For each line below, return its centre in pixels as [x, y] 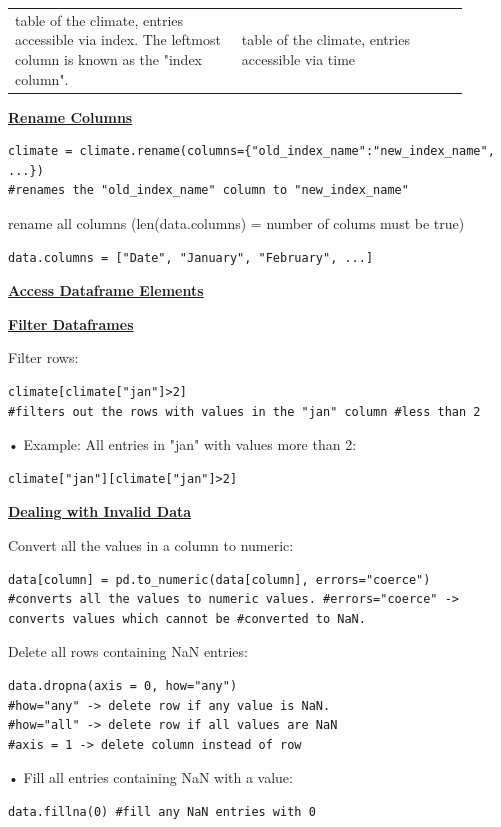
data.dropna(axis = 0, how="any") [123, 685]
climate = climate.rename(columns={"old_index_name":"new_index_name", [251, 151]
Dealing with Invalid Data [100, 511]
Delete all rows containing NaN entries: [128, 651]
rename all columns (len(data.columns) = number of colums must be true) [236, 223]
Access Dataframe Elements [106, 290]
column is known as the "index [108, 58]
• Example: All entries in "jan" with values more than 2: [182, 444]
